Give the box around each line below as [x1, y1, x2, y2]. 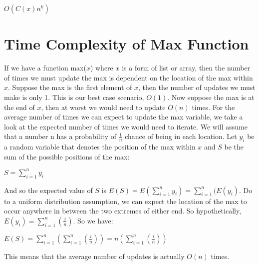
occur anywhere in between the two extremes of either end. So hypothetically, [4, 205, 242, 216]
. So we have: [73, 215, 113, 225]
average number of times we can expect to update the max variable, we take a [4, 111, 243, 122]
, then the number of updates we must [138, 82, 256, 92]
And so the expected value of [4, 184, 93, 195]
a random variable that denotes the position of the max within [4, 141, 196, 152]
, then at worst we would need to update [41, 101, 166, 112]
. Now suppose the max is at [167, 91, 255, 102]
